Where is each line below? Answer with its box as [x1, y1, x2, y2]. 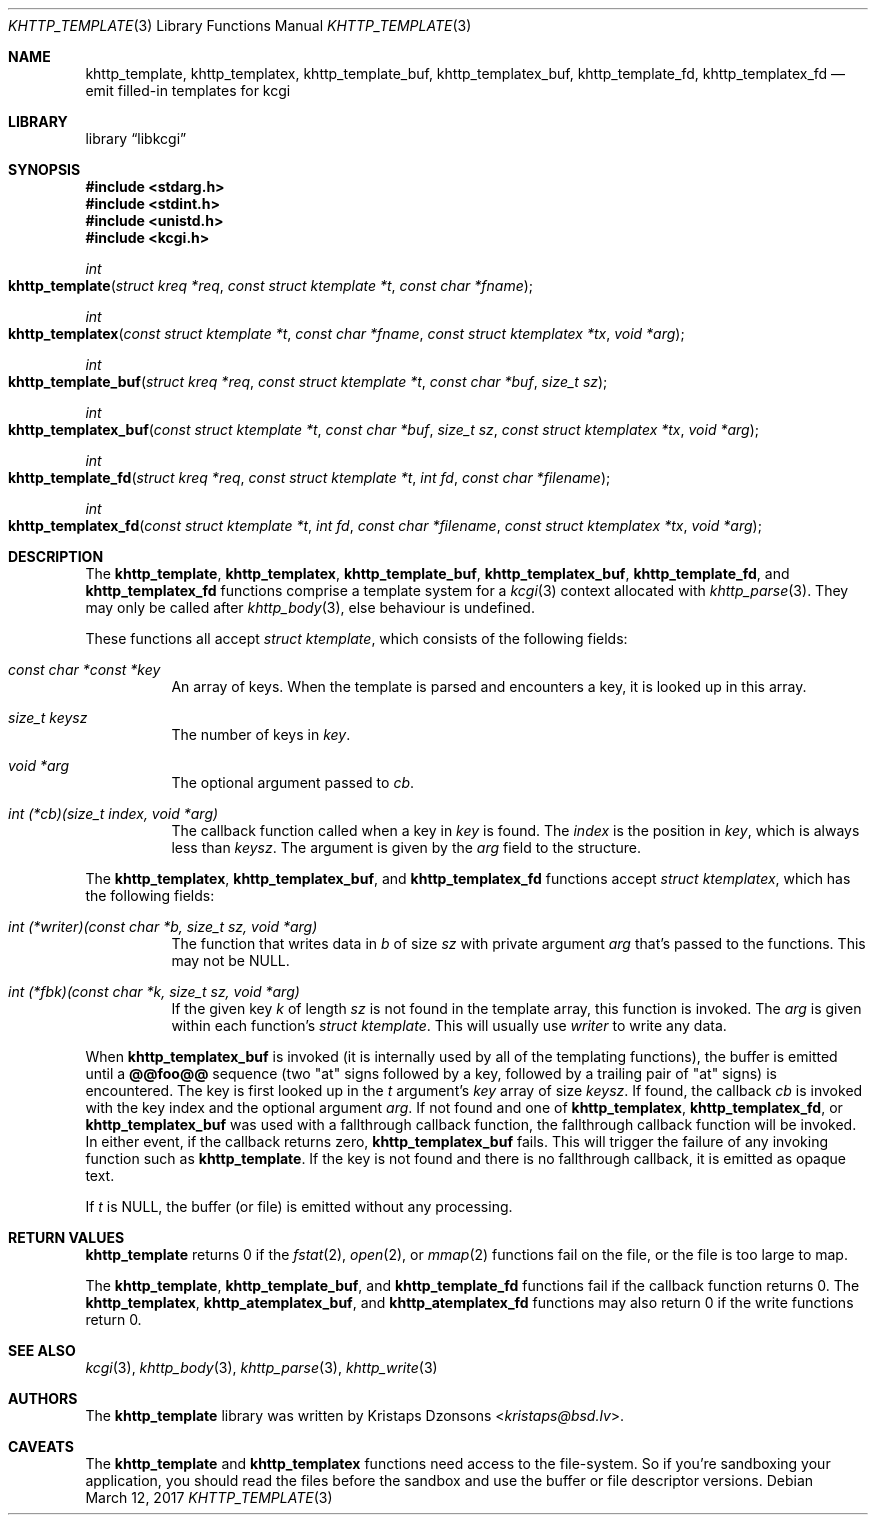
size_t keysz [8, 709, 88, 726]
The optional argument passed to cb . [171, 774, 415, 791]
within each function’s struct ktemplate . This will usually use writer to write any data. [171, 1017, 727, 1034]
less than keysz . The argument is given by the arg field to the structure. [171, 839, 641, 856]
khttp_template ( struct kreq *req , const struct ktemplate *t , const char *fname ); [8, 277, 534, 294]
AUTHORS [8, 1390, 78, 1407]
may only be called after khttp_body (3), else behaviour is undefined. [85, 599, 535, 616]
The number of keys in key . [171, 726, 351, 743]
